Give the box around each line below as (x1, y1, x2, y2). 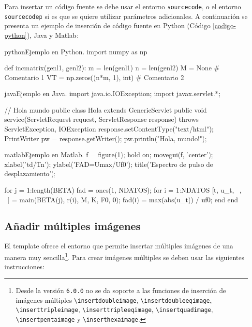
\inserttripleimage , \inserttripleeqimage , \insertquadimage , (15, 304, 213, 314)
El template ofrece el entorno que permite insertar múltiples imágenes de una (4, 241, 234, 251)
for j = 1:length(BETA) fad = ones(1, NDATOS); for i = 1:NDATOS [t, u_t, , (4, 185, 242, 195)
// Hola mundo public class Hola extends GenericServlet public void (4, 104, 207, 114)
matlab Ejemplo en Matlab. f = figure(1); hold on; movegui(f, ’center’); (4, 149, 213, 160)
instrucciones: (4, 262, 44, 272)
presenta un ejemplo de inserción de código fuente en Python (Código (4, 20, 211, 31)
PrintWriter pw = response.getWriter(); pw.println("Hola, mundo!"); (4, 133, 207, 143)
